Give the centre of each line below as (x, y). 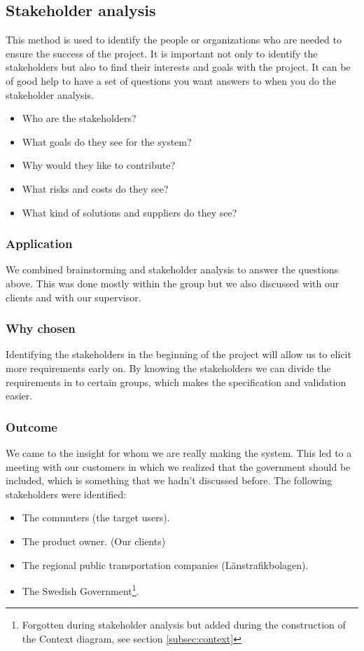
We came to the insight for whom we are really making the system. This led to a (179, 452)
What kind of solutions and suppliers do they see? (129, 212)
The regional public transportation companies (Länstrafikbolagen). (165, 564)
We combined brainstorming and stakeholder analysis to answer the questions (172, 269)
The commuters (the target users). (96, 518)
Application (39, 244)
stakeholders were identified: (66, 494)
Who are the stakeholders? (79, 118)
